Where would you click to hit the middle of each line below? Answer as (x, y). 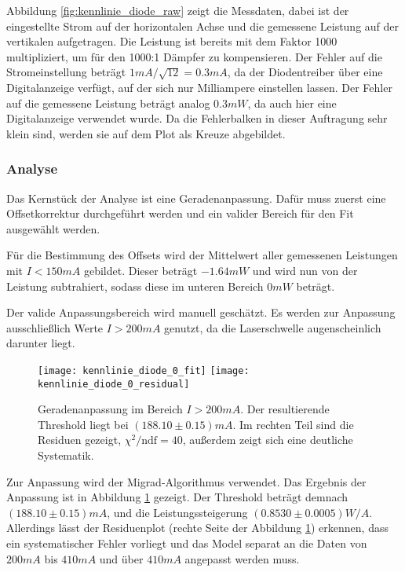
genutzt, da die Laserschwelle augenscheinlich (273, 327)
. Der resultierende (285, 409)
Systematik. (66, 455)
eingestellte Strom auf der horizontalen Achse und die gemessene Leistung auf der (203, 26)
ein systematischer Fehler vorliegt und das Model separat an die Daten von (187, 543)
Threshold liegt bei (83, 424)
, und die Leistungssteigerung (177, 512)
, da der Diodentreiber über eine (305, 72)
